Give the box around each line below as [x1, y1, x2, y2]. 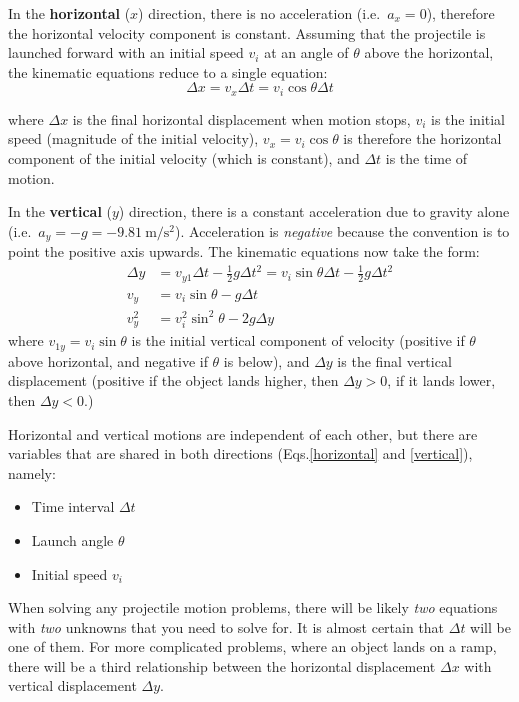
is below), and [223, 350, 310, 371]
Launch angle [31, 529, 114, 550]
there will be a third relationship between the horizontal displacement [8, 655, 436, 676]
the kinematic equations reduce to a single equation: [8, 61, 328, 82]
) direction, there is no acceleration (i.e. [138, 3, 381, 23]
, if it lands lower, [387, 370, 496, 391]
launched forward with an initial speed [8, 42, 244, 63]
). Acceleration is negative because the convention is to [175, 220, 510, 241]
